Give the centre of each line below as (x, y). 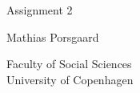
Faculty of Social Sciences (69, 64)
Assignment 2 (40, 10)
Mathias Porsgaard (53, 36)
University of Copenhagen (70, 79)
